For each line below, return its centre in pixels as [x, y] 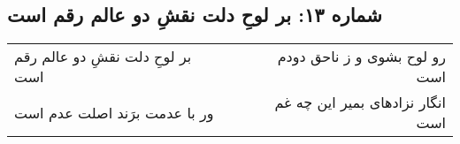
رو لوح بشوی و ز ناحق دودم [361, 57]
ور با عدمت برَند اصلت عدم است [114, 112]
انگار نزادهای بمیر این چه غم [360, 102]
